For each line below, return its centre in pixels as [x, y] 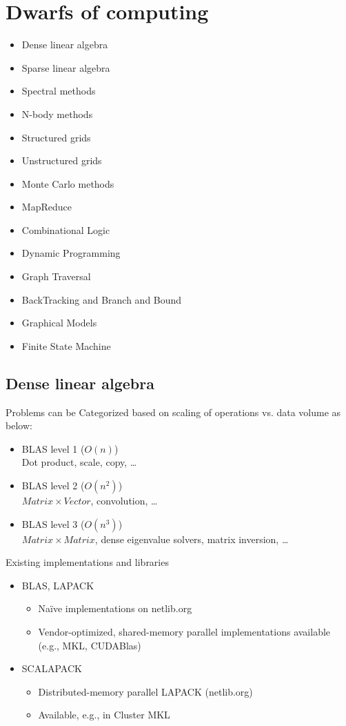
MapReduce [47, 207]
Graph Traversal [56, 276]
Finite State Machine [66, 345]
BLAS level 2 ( [53, 485]
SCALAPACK [52, 668]
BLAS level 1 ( [53, 448]
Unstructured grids [62, 160]
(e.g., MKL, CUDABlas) [90, 645]
